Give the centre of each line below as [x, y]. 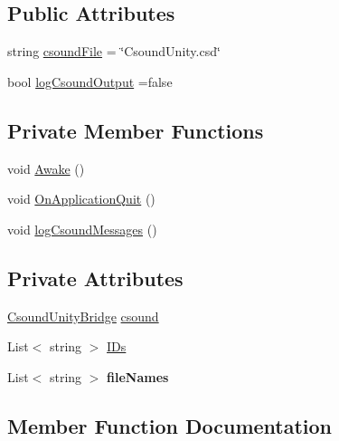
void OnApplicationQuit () [81, 199]
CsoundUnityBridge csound [83, 316]
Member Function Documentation [170, 425]
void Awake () [46, 168]
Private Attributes [95, 278]
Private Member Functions [136, 130]
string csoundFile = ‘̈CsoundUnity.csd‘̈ [114, 51]
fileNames [138, 376]
